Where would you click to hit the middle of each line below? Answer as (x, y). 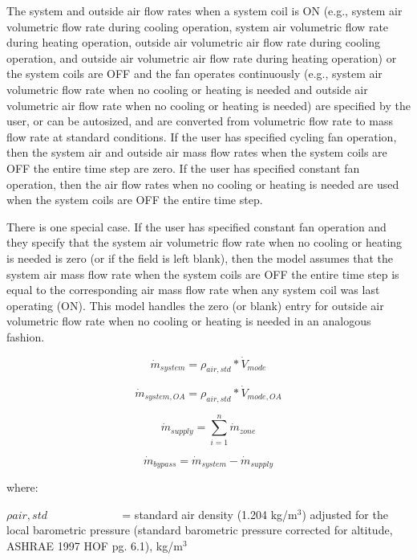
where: (22, 487)
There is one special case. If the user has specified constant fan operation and (196, 226)
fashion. (26, 336)
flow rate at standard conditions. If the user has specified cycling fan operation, (202, 136)
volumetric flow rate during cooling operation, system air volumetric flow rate (198, 26)
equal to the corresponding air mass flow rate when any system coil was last (193, 290)
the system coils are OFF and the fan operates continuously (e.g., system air (194, 74)
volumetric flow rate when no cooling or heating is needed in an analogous (189, 321)
